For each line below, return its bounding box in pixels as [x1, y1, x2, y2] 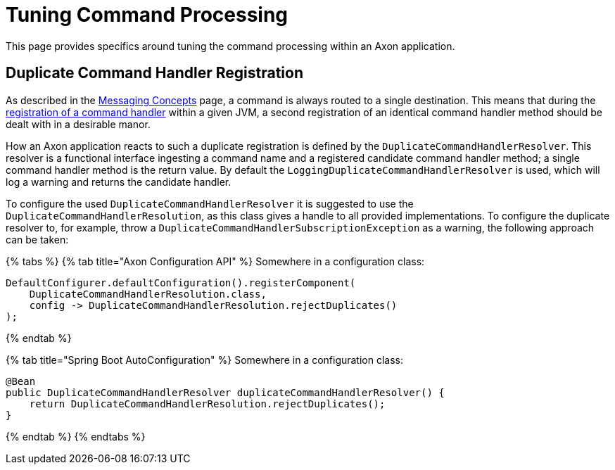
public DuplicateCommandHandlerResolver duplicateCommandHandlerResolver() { [6, 386, 445, 398]
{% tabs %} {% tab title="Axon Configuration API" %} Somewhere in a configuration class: [6, 255, 425, 267]
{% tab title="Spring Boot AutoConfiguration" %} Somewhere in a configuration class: [6, 353, 404, 366]
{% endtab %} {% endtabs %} [6, 430, 146, 443]
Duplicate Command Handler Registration [6, 64, 303, 82]
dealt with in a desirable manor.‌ [6, 118, 151, 130]
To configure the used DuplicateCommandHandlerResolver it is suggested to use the [6, 197, 414, 210]
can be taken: [6, 233, 69, 246]
